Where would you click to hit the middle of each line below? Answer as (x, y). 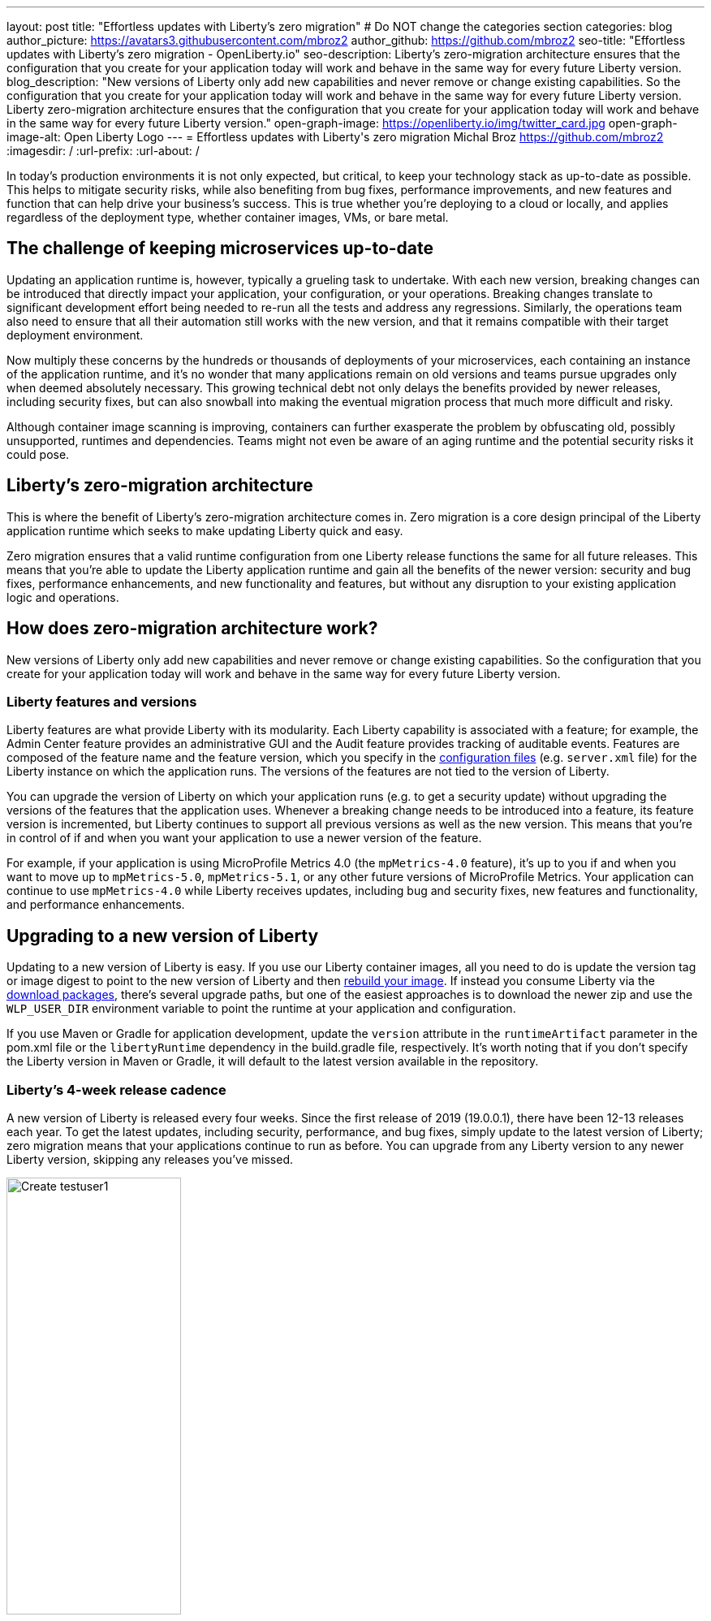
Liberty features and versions (102, 701)
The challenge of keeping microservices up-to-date (220, 249)
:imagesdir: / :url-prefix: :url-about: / (103, 151)
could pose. (38, 454)
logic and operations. (63, 597)
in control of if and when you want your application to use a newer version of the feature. (244, 838)
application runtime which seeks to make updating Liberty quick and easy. (205, 530)
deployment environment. (75, 335)
